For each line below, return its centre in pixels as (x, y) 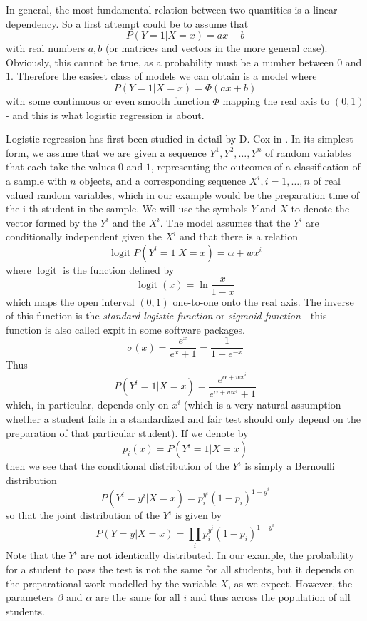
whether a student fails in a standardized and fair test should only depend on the (183, 419)
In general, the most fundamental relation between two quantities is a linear (172, 9)
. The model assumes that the (225, 222)
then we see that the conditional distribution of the (118, 466)
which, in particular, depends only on (87, 405)
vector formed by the (52, 222)
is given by (198, 515)
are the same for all (138, 597)
